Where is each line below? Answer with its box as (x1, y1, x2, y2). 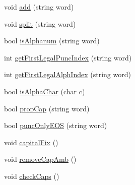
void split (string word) (4, 18, 76, 29)
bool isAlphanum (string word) (4, 35, 100, 46)
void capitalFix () (4, 137, 58, 147)
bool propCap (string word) (4, 103, 90, 113)
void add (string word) (4, 2, 74, 12)
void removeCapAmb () (4, 154, 77, 164)
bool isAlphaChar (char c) (4, 86, 85, 96)
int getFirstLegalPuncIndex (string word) (4, 52, 132, 63)
